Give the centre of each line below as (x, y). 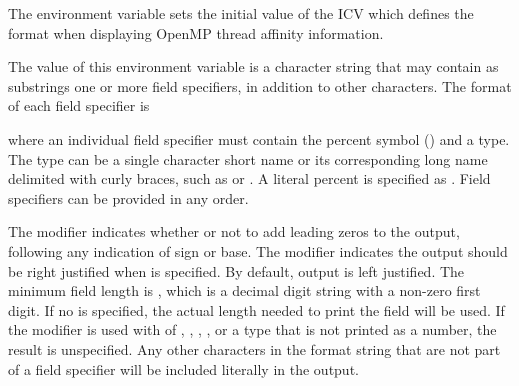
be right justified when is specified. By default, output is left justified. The (236, 270)
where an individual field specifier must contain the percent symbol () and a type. (259, 138)
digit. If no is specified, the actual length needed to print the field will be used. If (256, 309)
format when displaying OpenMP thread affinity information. (196, 32)
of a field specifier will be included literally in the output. (183, 368)
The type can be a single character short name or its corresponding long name (248, 158)
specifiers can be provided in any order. (128, 197)
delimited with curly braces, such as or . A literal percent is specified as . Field (249, 178)
